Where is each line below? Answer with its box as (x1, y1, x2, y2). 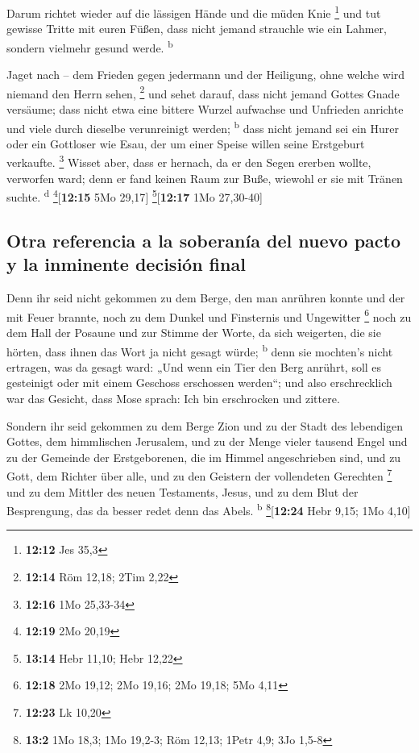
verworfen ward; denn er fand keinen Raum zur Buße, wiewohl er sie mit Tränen (6, 169, 403, 186)
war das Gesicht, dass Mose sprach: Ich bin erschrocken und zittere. (6, 389, 340, 406)
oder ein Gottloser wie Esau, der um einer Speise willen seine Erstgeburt (6, 135, 365, 152)
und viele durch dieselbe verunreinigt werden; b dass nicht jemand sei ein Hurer (6, 117, 399, 136)
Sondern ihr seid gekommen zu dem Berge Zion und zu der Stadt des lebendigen (6, 417, 404, 434)
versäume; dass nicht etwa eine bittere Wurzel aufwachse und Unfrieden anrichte (6, 100, 404, 117)
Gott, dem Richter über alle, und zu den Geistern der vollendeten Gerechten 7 (6, 465, 392, 484)
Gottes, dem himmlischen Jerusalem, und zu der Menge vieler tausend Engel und (6, 433, 408, 450)
